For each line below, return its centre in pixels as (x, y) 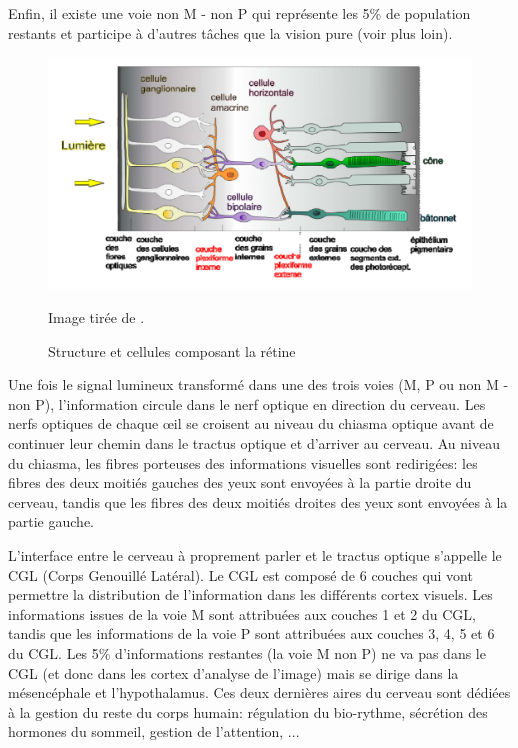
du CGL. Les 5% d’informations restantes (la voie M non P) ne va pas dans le (247, 652)
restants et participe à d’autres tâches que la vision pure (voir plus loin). (230, 32)
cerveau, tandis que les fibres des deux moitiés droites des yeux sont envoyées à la (258, 501)
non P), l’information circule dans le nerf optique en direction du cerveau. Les (247, 403)
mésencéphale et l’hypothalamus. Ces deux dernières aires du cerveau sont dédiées (259, 692)
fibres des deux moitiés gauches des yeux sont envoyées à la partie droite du (240, 482)
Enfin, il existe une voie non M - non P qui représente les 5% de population (239, 13)
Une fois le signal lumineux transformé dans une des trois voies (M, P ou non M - (258, 384)
